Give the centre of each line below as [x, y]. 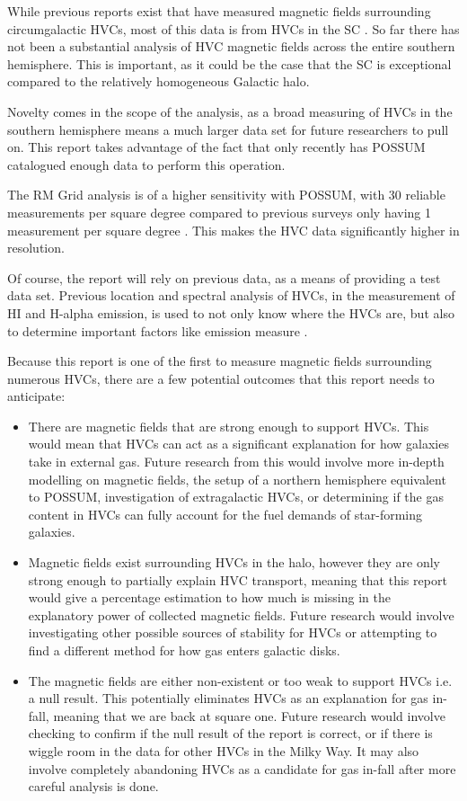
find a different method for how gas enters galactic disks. [184, 650]
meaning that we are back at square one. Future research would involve [249, 715]
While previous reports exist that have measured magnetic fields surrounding [219, 11]
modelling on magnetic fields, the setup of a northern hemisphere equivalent [237, 479]
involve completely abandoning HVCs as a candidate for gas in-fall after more [242, 768]
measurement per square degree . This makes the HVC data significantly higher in [233, 230]
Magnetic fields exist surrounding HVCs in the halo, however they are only [234, 562]
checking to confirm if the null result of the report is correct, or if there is [230, 733]
